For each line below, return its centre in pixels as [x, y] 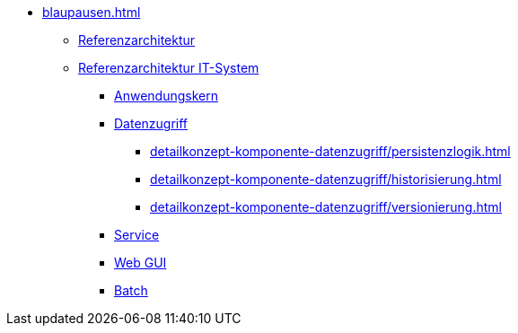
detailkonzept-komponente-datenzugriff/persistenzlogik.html [330, 151]
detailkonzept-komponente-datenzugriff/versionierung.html [326, 207]
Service [137, 235]
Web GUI [140, 263]
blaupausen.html [92, 12]
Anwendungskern [166, 96]
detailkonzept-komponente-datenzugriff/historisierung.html [326, 179]
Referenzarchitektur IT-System [169, 68]
